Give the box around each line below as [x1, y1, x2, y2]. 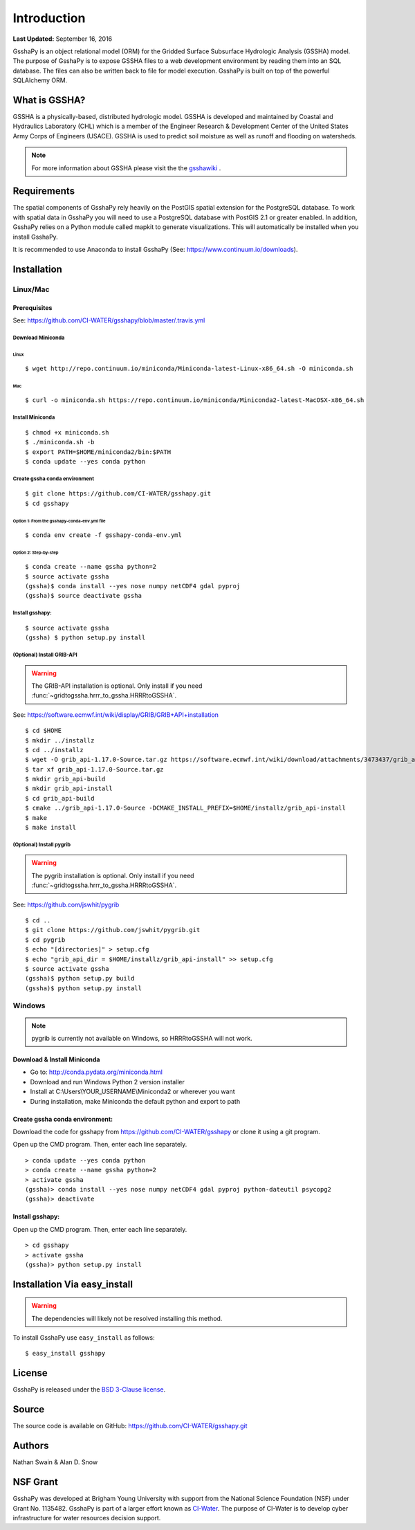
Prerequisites [12, 303, 53, 311]
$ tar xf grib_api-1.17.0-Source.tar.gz [25, 765, 164, 773]
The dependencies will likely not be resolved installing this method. [31, 1314, 223, 1322]
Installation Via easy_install [12, 1278, 133, 1290]
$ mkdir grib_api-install [25, 785, 113, 792]
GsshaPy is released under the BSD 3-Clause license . [12, 1385, 166, 1394]
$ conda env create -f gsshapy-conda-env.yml [25, 531, 183, 539]
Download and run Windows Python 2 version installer [30, 1077, 185, 1086]
